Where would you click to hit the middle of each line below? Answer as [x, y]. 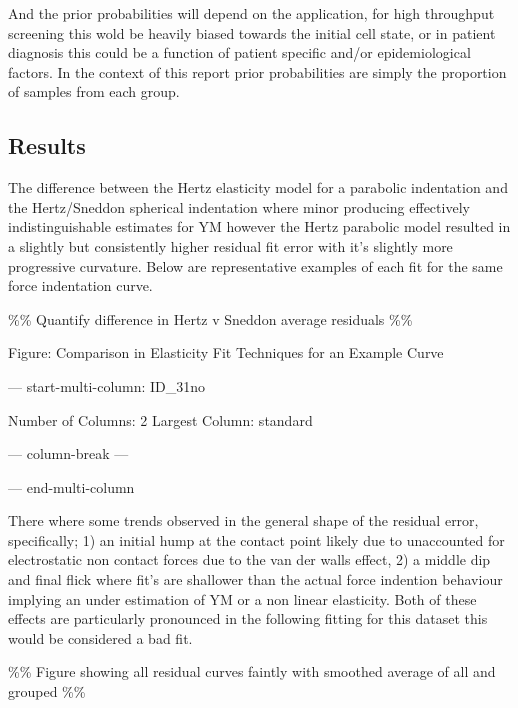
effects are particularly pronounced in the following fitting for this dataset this [248, 618]
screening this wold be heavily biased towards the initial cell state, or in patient [252, 32]
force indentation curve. [80, 285]
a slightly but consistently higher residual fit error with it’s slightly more [230, 245]
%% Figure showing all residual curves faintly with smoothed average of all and [252, 671]
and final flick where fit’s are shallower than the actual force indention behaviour [255, 579]
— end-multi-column [71, 486]
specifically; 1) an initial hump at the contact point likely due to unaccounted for [256, 539]
